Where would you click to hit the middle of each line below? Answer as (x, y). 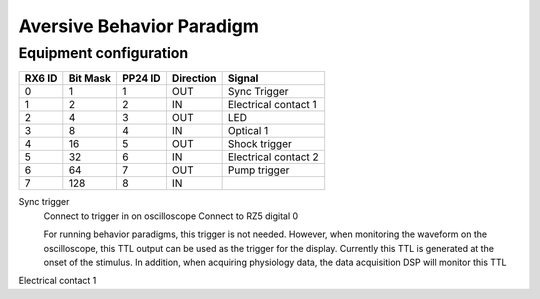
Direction (194, 78)
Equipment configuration (103, 53)
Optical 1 (248, 131)
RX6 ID (41, 78)
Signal (243, 78)
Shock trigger (259, 144)
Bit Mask (90, 78)
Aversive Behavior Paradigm (139, 26)
